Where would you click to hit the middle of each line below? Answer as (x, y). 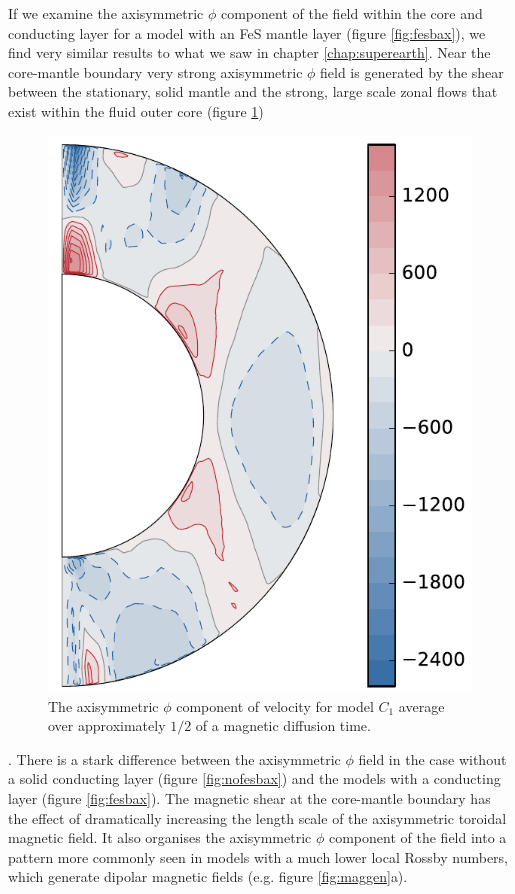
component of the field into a (417, 837)
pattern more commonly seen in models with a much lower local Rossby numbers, (258, 856)
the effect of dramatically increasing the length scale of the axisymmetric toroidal (257, 817)
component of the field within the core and (351, 13)
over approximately (107, 725)
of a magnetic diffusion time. (283, 725)
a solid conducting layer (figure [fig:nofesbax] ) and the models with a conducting (254, 778)
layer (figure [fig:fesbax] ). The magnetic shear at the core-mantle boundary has (249, 798)
